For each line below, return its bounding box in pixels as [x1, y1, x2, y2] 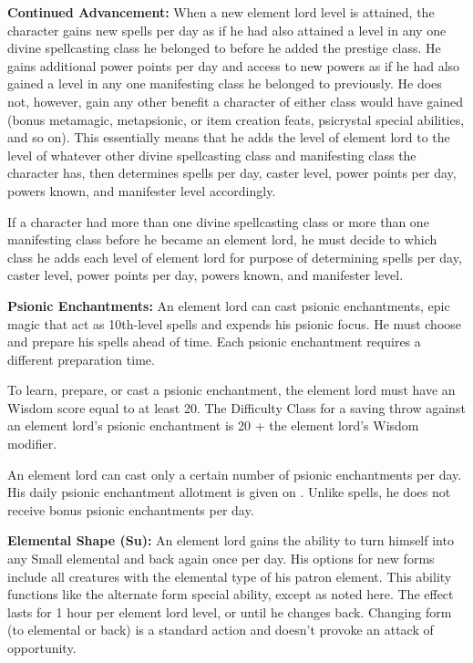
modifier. [7, 434, 57, 453]
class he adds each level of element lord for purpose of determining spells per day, [7, 247, 462, 266]
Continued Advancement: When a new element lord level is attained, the [7, 3, 435, 21]
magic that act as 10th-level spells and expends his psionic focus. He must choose [7, 314, 462, 333]
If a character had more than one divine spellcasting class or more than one [7, 212, 429, 231]
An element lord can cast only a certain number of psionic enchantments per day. [7, 464, 462, 483]
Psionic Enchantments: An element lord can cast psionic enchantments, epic [7, 295, 450, 315]
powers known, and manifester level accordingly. [7, 181, 276, 200]
